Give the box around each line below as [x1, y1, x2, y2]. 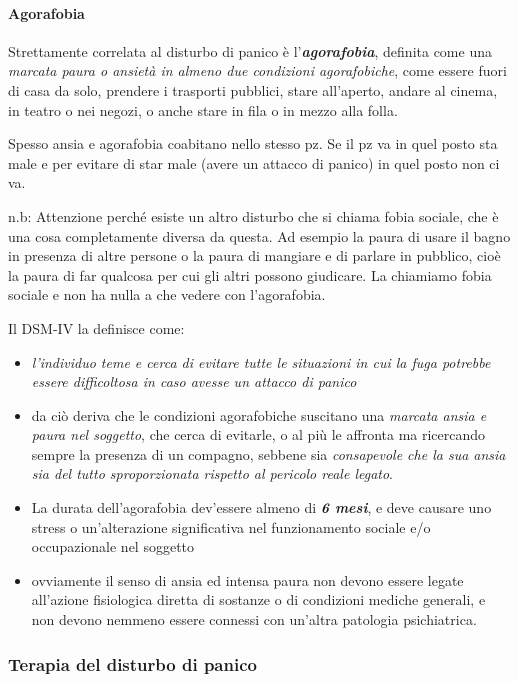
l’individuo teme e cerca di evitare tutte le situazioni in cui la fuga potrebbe [31, 351, 491, 372]
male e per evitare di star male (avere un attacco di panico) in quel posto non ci [8, 152, 500, 173]
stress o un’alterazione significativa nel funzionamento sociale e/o [31, 516, 431, 537]
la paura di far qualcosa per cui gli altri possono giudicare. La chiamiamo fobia [8, 264, 492, 285]
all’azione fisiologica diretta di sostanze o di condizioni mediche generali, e [31, 589, 486, 610]
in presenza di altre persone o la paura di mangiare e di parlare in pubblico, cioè [8, 245, 501, 266]
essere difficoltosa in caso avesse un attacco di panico [31, 371, 357, 392]
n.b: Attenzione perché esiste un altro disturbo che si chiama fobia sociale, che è [8, 205, 499, 226]
